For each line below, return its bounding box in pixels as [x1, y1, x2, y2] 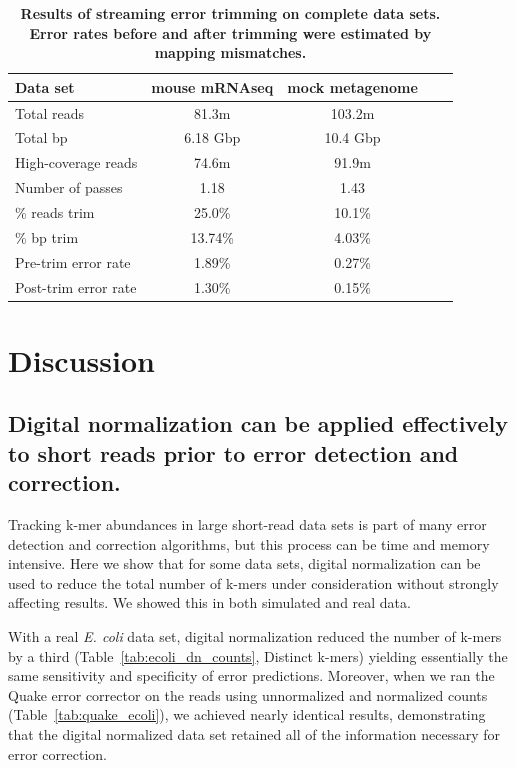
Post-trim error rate [15, 276, 137, 297]
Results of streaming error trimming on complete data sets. [20, 3, 441, 23]
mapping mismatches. [154, 42, 307, 63]
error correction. [8, 743, 107, 764]
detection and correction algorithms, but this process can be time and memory [8, 533, 490, 554]
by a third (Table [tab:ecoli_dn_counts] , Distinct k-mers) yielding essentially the [8, 645, 508, 666]
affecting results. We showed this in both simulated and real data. [8, 592, 411, 613]
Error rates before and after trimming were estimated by [29, 22, 432, 43]
